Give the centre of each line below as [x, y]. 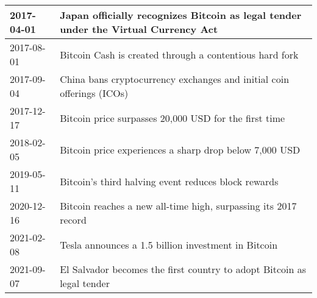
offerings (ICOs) [94, 93]
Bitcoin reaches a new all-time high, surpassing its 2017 [178, 206]
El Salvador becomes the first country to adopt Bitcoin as [183, 269]
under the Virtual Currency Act [139, 29]
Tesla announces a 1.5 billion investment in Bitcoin [169, 244]
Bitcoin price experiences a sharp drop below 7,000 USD [180, 149]
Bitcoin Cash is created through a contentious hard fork [179, 54]
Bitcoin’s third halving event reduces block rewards [169, 181]
